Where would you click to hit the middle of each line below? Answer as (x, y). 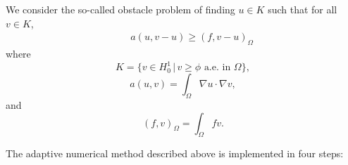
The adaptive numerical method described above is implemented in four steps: (175, 153)
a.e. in (217, 68)
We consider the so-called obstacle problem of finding (120, 9)
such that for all (303, 9)
